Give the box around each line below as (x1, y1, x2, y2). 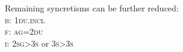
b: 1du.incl (5, 13, 45, 26)
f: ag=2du (5, 25, 43, 38)
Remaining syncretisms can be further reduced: (5, 2, 179, 14)
